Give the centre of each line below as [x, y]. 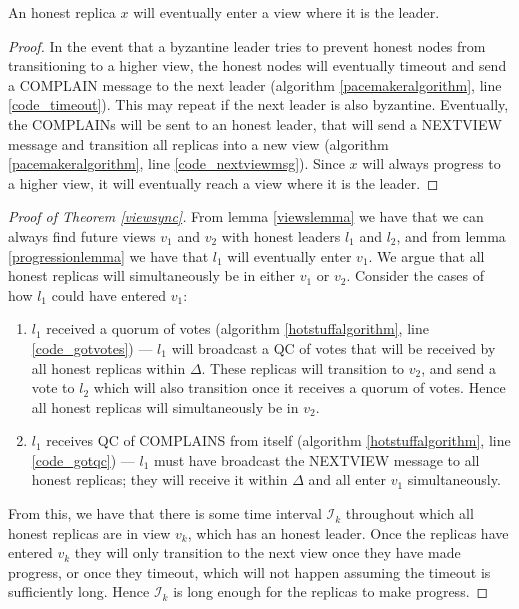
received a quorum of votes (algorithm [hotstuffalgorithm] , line [237, 328]
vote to [53, 387]
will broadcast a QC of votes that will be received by [333, 347]
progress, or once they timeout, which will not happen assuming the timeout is [249, 571]
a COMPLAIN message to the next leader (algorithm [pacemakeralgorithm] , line [255, 84]
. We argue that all [426, 255]
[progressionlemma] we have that [108, 255]
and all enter [347, 479]
